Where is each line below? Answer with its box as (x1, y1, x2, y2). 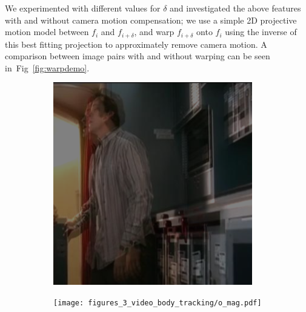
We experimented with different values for (5, 2, 161, 14)
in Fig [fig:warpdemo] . (5, 61, 90, 74)
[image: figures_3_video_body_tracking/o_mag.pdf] (53, 299, 262, 308)
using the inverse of (225, 25, 297, 38)
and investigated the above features (170, 2, 301, 14)
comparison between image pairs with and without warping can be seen (5, 50, 270, 62)
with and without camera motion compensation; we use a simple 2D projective (5, 13, 297, 26)
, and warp (134, 25, 175, 38)
